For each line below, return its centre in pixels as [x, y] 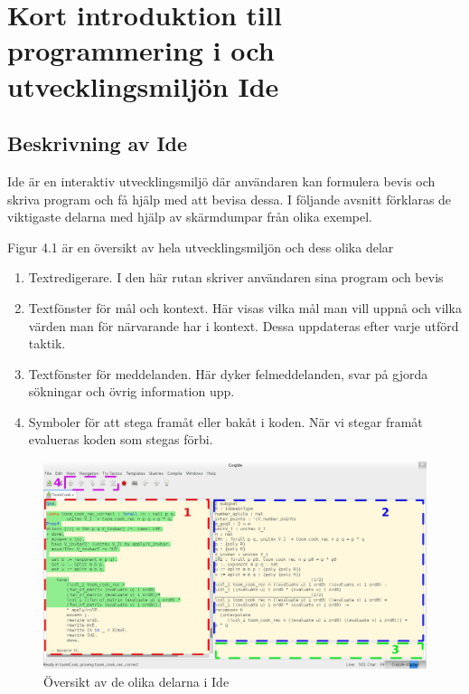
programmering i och [141, 50]
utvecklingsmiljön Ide [143, 86]
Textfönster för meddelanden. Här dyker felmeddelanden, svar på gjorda [228, 373]
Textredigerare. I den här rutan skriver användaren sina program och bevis [236, 277]
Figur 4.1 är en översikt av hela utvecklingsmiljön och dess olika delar [201, 247]
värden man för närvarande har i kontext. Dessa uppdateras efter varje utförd [244, 325]
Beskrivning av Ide [98, 143]
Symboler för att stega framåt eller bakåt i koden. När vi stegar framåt [225, 421]
